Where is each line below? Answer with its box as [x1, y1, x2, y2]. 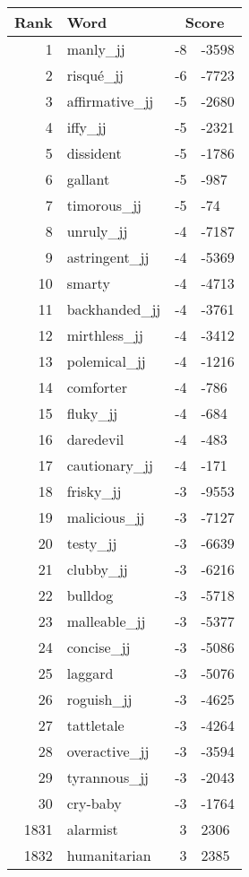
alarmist [66, 819, 118, 839]
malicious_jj [66, 507, 145, 527]
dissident [66, 143, 122, 163]
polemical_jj [66, 351, 146, 371]
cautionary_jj [66, 455, 153, 475]
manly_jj [66, 39, 125, 59]
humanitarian [66, 845, 151, 865]
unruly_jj [66, 221, 128, 241]
